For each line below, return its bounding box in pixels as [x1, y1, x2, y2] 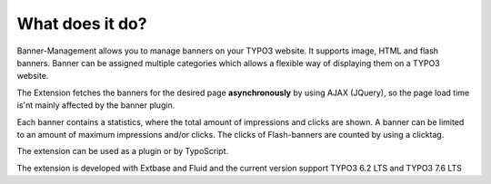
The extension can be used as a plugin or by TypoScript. [16, 146, 229, 157]
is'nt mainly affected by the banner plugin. [16, 100, 175, 111]
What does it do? [16, 14, 147, 34]
